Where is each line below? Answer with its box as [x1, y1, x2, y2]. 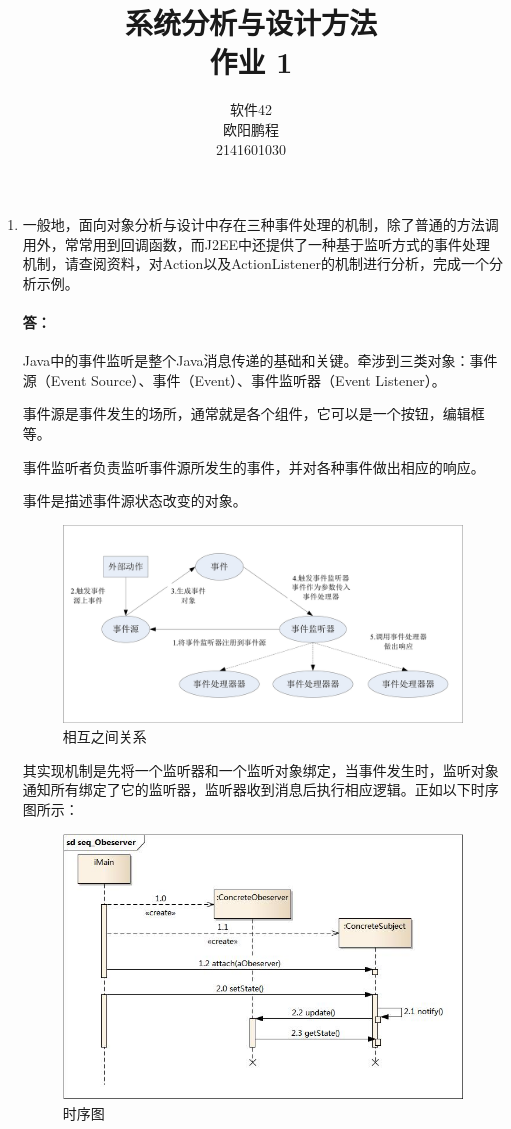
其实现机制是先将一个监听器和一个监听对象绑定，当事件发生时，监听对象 [22, 759, 499, 780]
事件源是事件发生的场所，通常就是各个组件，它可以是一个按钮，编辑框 [22, 403, 485, 424]
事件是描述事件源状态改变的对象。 [22, 490, 247, 511]
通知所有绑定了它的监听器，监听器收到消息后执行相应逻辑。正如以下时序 [22, 779, 499, 800]
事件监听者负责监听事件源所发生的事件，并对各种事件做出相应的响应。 [22, 456, 485, 477]
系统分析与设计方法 [124, 2, 377, 43]
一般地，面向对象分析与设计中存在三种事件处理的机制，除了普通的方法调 [22, 214, 499, 235]
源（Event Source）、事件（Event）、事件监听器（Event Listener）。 [22, 369, 446, 390]
